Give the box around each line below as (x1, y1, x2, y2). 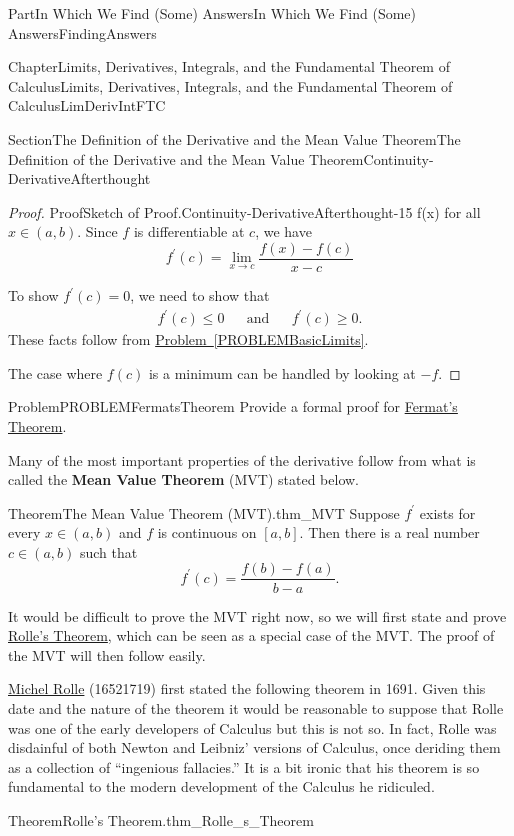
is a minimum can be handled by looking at (148, 362, 416, 383)
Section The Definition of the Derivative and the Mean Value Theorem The (8, 128, 461, 149)
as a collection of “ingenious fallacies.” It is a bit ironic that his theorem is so (8, 756, 480, 777)
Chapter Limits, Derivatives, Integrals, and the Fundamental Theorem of (8, 56, 450, 77)
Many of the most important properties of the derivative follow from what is (8, 449, 476, 470)
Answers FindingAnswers (8, 22, 157, 43)
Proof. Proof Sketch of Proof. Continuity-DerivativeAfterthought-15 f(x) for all (8, 201, 481, 222)
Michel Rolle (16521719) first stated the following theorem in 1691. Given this (8, 678, 486, 699)
